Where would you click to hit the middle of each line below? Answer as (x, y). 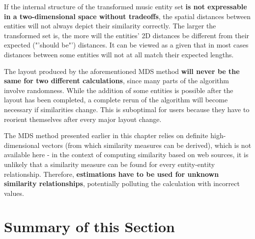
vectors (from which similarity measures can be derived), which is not (147, 145)
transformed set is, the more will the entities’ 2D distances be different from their (127, 35)
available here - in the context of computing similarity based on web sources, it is (126, 155)
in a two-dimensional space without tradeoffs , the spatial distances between (127, 16)
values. (14, 193)
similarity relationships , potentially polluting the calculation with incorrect (122, 183)
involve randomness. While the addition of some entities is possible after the (119, 90)
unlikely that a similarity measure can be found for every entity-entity (110, 164)
